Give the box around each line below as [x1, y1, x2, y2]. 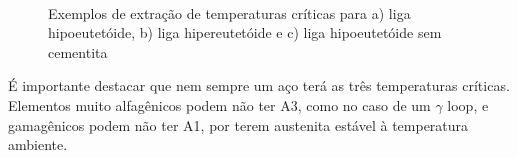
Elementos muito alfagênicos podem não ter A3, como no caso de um [8, 94, 431, 115]
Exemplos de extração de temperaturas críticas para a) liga [48, 2, 411, 23]
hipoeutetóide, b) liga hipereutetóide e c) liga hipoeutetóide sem [48, 22, 442, 43]
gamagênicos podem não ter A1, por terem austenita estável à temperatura [8, 114, 469, 135]
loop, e [447, 94, 489, 115]
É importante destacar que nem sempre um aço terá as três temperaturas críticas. [8, 75, 510, 96]
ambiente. [8, 134, 68, 155]
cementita [48, 41, 108, 62]
